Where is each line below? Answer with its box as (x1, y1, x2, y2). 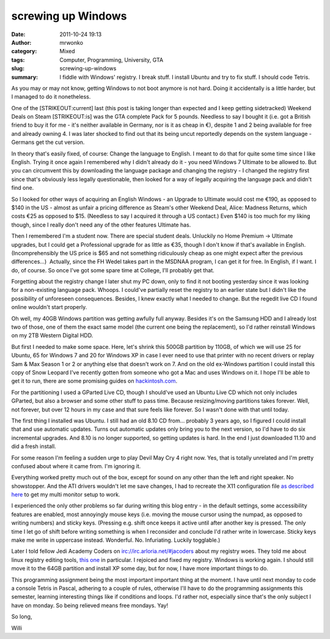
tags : (11, 56, 25, 64)
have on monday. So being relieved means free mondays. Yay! (11, 602, 168, 609)
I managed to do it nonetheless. (11, 93, 91, 100)
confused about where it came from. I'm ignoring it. (11, 462, 141, 469)
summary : (11, 73, 38, 81)
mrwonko (59, 39, 84, 46)
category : (11, 48, 37, 55)
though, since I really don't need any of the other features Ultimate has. (11, 221, 191, 228)
